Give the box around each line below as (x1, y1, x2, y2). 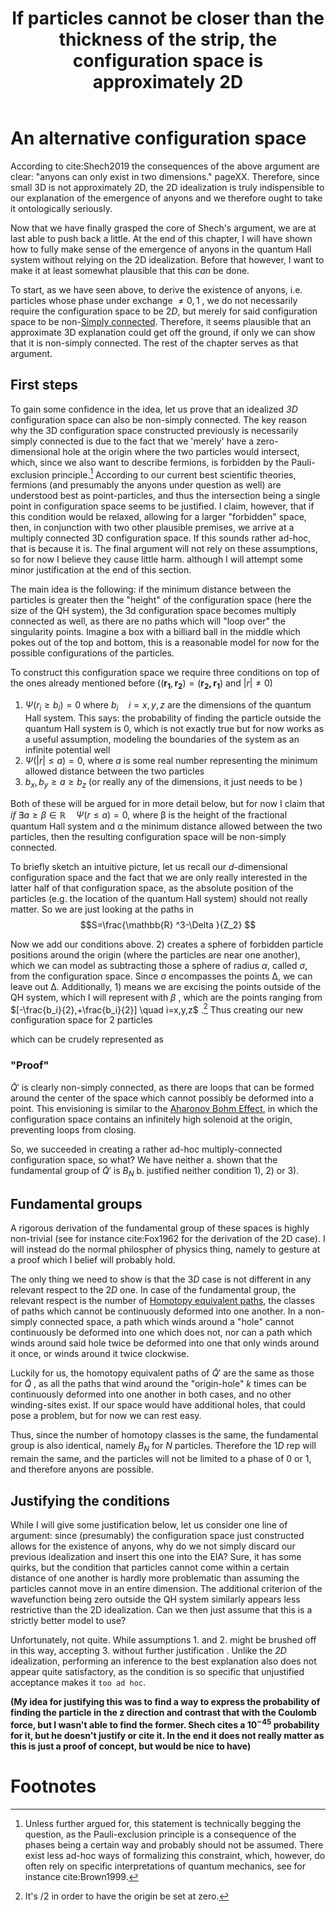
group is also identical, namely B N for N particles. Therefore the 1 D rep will (10, 1440, 317, 1454)
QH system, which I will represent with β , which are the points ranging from (10, 991, 323, 1003)
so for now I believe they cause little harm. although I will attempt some (10, 553, 303, 566)
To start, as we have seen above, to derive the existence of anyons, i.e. (10, 283, 303, 296)
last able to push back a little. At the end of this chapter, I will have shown (10, 232, 313, 244)
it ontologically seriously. (10, 202, 113, 214)
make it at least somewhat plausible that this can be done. (10, 264, 250, 276)
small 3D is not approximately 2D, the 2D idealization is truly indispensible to (10, 181, 325, 193)
